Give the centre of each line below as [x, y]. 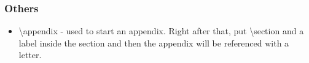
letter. [30, 55]
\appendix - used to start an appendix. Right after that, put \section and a [161, 31]
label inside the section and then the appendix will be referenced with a [154, 43]
